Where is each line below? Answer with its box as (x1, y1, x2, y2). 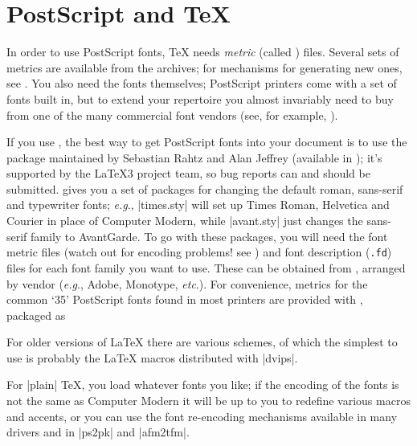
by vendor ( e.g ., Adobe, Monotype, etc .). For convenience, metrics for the (6, 275, 368, 292)
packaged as (6, 306, 66, 323)
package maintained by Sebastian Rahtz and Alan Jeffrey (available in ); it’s (6, 149, 382, 166)
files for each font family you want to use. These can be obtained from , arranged (6, 259, 406, 276)
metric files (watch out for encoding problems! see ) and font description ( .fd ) (6, 243, 392, 260)
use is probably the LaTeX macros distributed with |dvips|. (6, 349, 298, 366)
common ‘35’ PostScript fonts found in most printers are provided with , (6, 291, 363, 308)
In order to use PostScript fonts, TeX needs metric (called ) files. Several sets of (6, 43, 399, 60)
